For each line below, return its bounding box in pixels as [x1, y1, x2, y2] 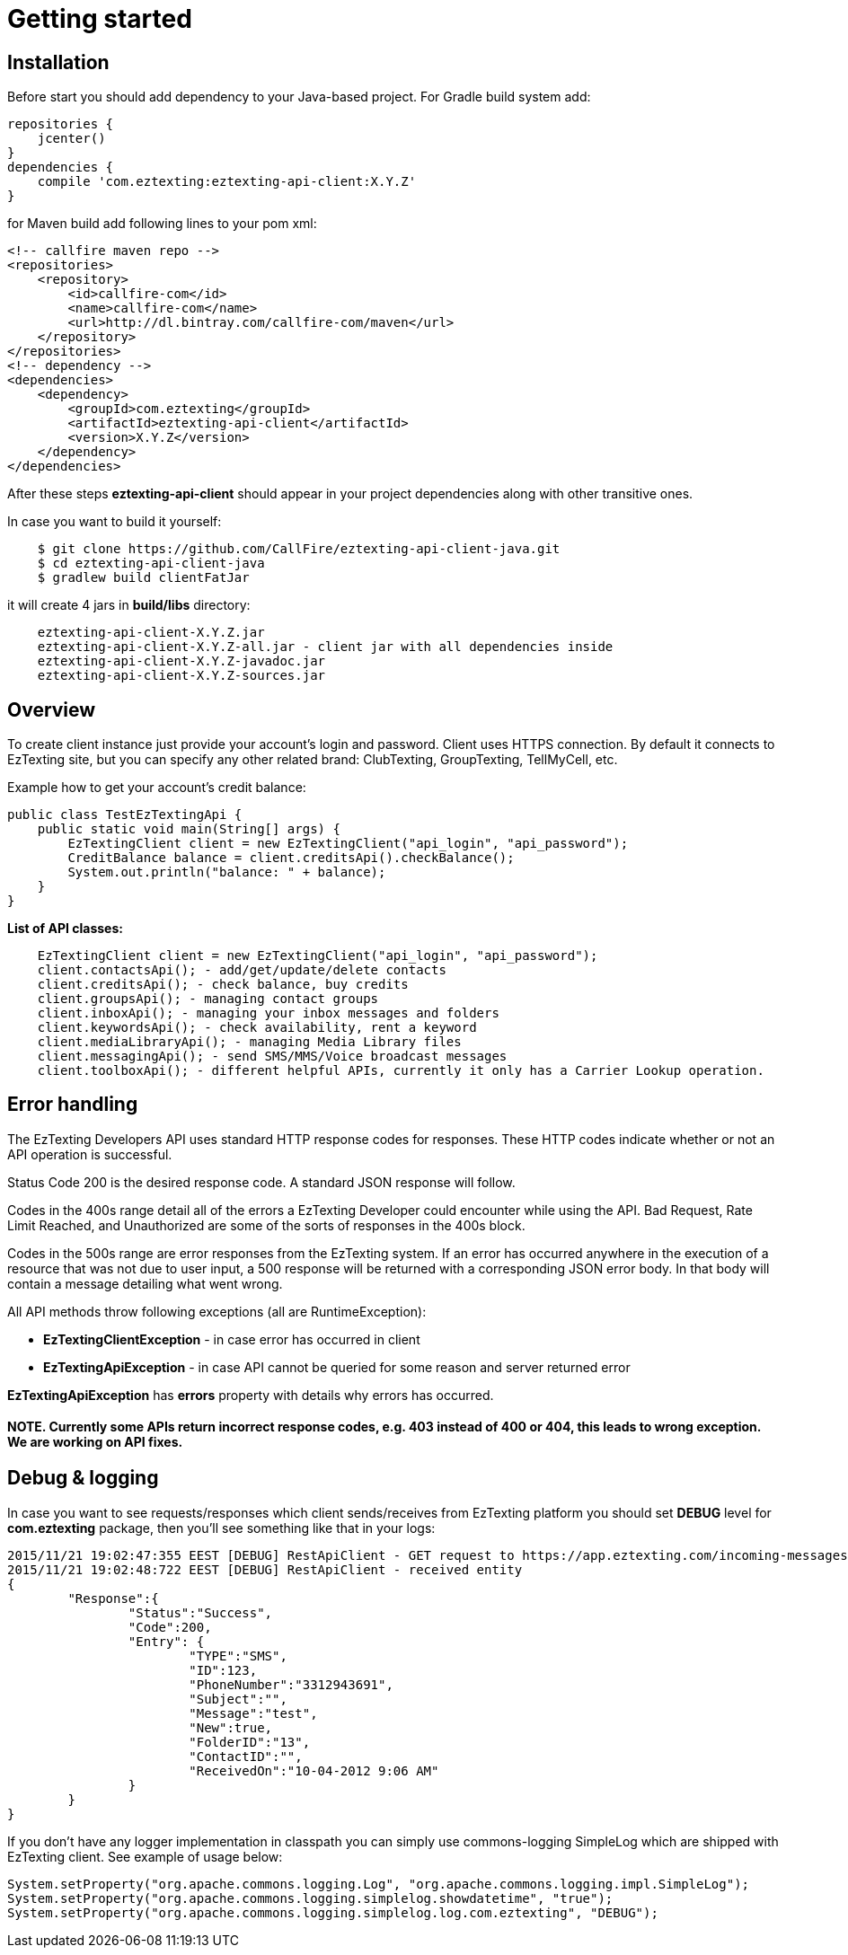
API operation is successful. [7, 1146, 172, 1162]
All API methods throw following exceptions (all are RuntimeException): [7, 1303, 427, 1319]
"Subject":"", [189, 1691, 287, 1706]
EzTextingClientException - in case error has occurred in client [43, 1331, 420, 1347]
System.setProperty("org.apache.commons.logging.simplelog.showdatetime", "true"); [7, 1890, 614, 1906]
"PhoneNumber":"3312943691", [189, 1677, 393, 1692]
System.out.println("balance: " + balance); [67, 865, 386, 880]
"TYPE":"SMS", [189, 1648, 287, 1663]
